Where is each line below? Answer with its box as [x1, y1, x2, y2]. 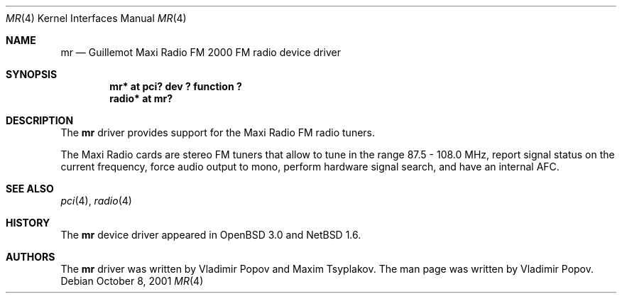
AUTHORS [6, 251, 55, 263]
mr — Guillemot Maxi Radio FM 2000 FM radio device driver [60, 46, 341, 58]
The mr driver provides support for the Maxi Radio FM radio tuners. [60, 126, 376, 138]
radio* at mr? [109, 92, 173, 104]
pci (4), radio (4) [60, 195, 132, 207]
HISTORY [6, 217, 50, 229]
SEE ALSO [6, 183, 54, 195]
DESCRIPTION [6, 114, 74, 126]
